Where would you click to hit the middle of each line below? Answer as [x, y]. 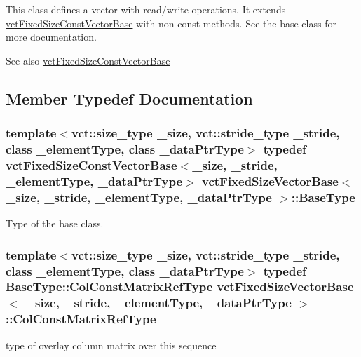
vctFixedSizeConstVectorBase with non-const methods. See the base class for [171, 23]
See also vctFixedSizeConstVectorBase [88, 60]
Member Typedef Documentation [129, 98]
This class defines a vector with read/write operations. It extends [146, 9]
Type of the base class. [55, 223]
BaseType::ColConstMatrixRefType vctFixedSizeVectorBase [180, 287]
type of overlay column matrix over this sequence [111, 345]
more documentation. [51, 37]
